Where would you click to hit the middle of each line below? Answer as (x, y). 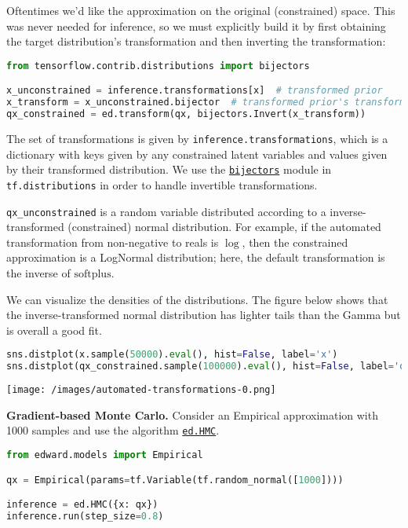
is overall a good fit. (54, 330)
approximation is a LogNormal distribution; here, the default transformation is (196, 257)
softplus (93, 274)
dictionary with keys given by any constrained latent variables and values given (197, 154)
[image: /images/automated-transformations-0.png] (141, 390)
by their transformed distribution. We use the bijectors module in (169, 169)
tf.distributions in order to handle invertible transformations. (162, 184)
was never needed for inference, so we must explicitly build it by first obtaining (196, 26)
